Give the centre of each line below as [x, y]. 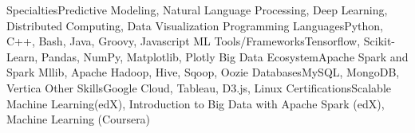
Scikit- [379, 41]
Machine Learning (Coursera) [79, 119]
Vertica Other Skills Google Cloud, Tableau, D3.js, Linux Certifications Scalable [199, 87]
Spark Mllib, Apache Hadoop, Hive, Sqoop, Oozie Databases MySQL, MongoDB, [203, 72]
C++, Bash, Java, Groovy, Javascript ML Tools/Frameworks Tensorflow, [184, 41]
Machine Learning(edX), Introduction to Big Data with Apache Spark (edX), [196, 103]
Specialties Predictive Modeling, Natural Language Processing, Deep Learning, [197, 10]
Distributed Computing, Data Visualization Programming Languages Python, [195, 25]
